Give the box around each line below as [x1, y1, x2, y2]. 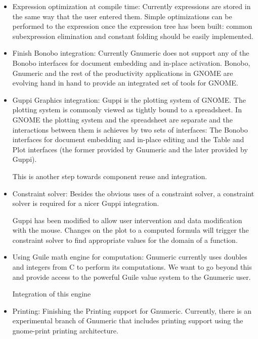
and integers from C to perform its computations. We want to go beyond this [12, 262, 252, 272]
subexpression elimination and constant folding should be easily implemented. [12, 30, 253, 41]
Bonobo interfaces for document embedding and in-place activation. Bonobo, [12, 57, 250, 68]
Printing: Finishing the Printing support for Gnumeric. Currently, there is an [12, 305, 252, 316]
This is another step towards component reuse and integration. [12, 171, 207, 181]
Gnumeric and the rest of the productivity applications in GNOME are [12, 67, 233, 78]
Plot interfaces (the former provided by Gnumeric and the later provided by [12, 144, 248, 154]
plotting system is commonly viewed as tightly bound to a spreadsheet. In [12, 104, 242, 115]
